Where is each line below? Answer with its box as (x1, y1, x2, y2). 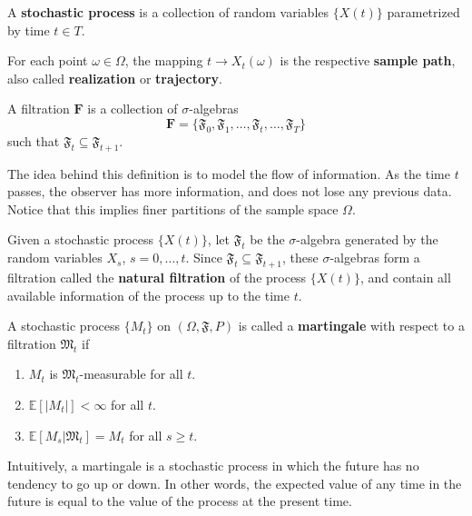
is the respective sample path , (280, 51, 456, 70)
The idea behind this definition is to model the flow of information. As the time (7, 164, 450, 183)
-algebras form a (329, 248, 420, 267)
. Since (185, 248, 222, 267)
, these (282, 248, 319, 267)
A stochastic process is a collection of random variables (7, 3, 329, 21)
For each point (7, 51, 88, 70)
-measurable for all (79, 364, 183, 383)
